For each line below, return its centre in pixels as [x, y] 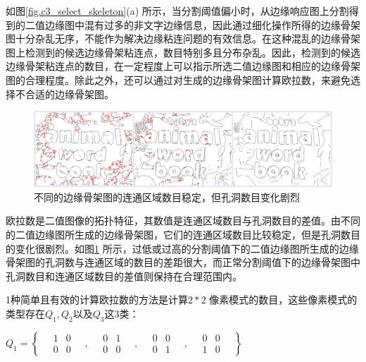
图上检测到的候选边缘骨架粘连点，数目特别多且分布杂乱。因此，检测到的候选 [183, 52]
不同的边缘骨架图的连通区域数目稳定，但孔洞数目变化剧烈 [167, 197]
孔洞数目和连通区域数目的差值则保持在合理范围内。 [124, 276]
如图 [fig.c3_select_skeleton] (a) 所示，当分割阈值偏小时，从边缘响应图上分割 [177, 11]
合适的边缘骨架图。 [69, 93]
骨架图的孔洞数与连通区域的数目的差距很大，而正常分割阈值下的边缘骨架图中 [183, 262]
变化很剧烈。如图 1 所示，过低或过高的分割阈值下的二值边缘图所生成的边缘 [187, 248]
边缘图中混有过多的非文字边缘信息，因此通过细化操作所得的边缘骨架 [202, 24]
